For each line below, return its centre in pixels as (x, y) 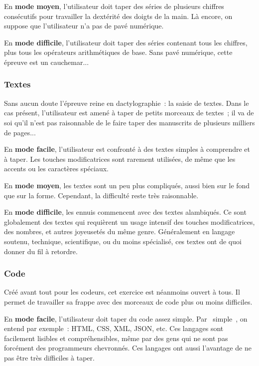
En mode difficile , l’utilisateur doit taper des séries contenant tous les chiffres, (126, 42)
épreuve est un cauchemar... (47, 62)
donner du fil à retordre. (41, 251)
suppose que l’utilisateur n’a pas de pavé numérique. (84, 26)
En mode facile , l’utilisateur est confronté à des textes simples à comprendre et (127, 149)
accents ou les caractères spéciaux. (56, 169)
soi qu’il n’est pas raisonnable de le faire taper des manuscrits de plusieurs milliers (129, 122)
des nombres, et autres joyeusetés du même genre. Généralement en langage (120, 231)
